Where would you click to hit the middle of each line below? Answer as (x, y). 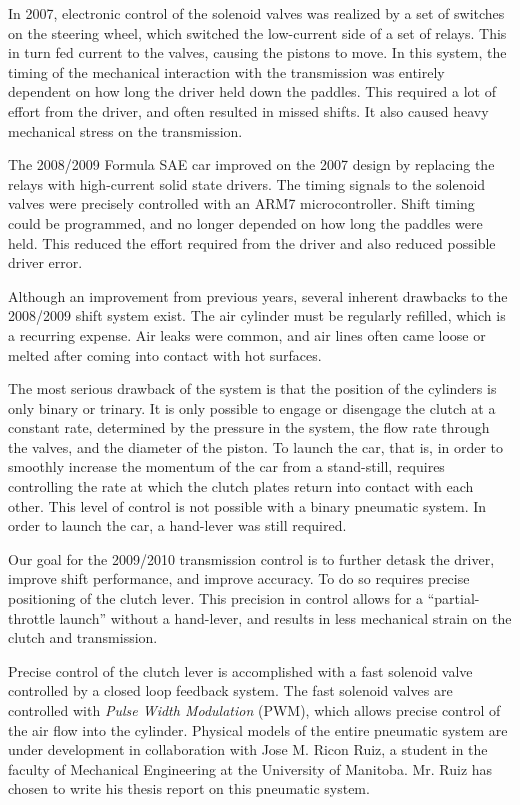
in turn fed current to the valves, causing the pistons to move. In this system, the (257, 52)
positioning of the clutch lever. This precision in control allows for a (216, 598)
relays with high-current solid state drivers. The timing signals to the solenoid (247, 183)
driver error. (45, 262)
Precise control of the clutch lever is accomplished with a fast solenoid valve (240, 670)
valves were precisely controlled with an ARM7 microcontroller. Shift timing (241, 203)
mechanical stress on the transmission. (125, 130)
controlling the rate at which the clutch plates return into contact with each (241, 486)
